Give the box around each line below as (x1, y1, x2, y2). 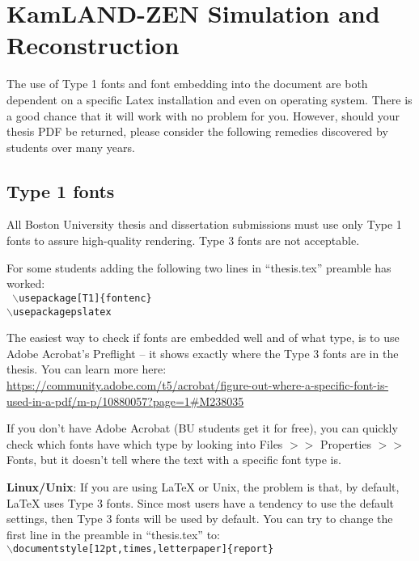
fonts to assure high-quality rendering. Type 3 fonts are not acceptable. (6, 232, 360, 249)
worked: (6, 275, 45, 292)
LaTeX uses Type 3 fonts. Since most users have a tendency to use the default (6, 494, 395, 511)
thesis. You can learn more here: (6, 361, 167, 378)
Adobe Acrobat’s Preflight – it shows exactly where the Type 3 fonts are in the (6, 344, 399, 361)
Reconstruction (6, 28, 180, 61)
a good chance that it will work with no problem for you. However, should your (6, 107, 400, 124)
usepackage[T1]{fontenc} (19, 292, 152, 304)
